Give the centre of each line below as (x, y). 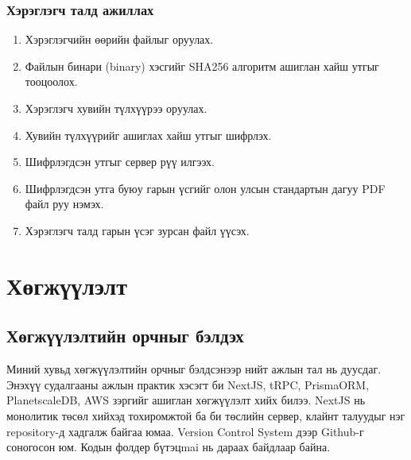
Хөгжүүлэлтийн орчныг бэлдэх (125, 336)
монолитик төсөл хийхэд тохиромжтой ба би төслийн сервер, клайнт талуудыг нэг (206, 415)
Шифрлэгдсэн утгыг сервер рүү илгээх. (120, 162)
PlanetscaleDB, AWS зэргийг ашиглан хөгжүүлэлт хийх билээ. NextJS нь (186, 400)
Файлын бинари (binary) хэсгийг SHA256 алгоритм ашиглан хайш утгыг (202, 66)
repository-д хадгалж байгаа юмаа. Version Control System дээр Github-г (185, 431)
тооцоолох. (51, 81)
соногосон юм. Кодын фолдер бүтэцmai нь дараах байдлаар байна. (169, 447)
